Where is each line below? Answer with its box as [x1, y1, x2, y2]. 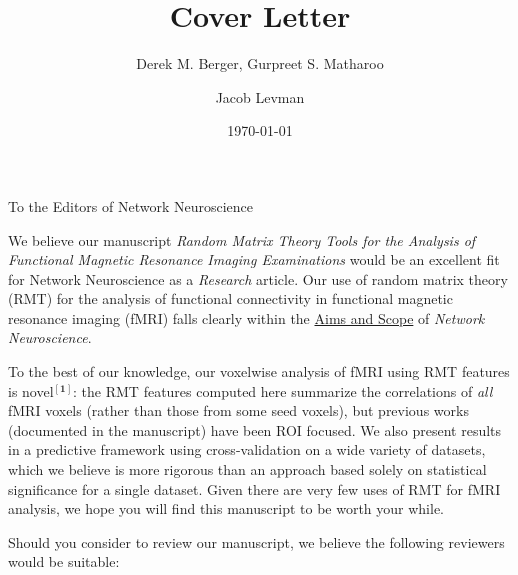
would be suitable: [8, 551, 120, 572]
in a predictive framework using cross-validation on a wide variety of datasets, [8, 439, 486, 460]
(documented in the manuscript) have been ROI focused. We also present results [8, 419, 502, 440]
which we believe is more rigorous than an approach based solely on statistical [8, 459, 487, 480]
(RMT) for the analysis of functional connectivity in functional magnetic [8, 288, 453, 309]
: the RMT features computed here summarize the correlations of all [73, 380, 493, 401]
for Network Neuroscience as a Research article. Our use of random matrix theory [8, 268, 508, 289]
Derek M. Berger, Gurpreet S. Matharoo [136, 53, 384, 74]
